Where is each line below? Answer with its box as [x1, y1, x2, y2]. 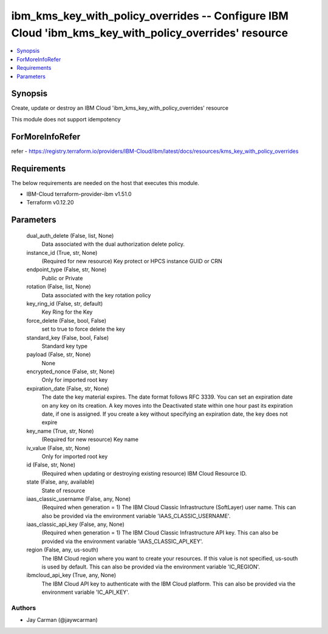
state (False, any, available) [26, 478, 95, 485]
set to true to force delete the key [41, 325, 126, 333]
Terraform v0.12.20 [26, 199, 74, 206]
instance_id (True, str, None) [26, 249, 98, 256]
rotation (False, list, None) [26, 283, 91, 291]
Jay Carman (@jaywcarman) [26, 616, 98, 624]
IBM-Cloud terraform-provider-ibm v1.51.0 [26, 191, 132, 198]
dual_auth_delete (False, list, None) [26, 232, 114, 239]
